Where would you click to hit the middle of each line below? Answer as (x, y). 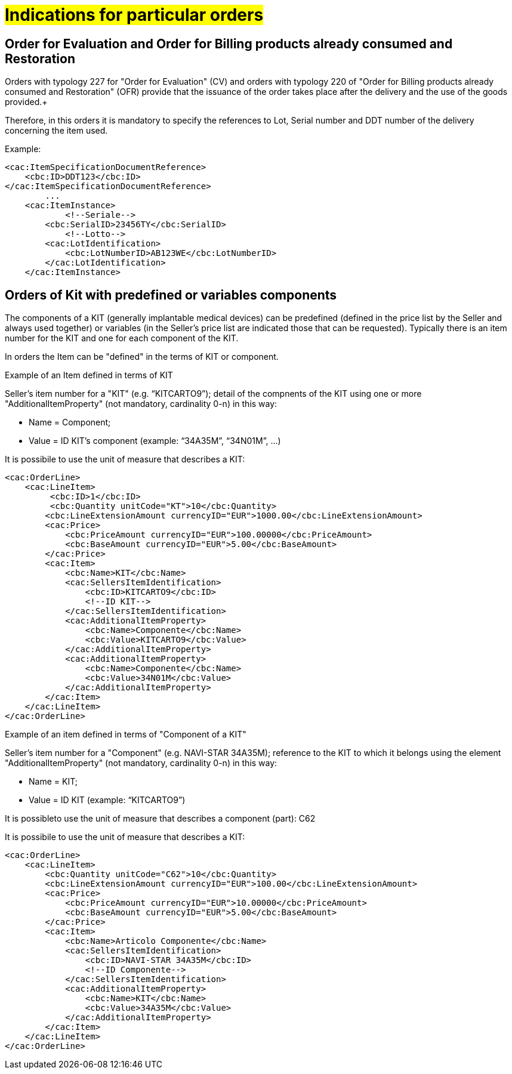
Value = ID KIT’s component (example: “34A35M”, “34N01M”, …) (155, 441)
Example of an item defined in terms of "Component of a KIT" (126, 734)
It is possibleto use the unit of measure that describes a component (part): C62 (160, 819)
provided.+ (26, 102)
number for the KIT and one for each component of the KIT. (122, 338)
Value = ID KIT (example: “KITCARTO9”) (107, 800)
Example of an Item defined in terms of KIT (89, 375)
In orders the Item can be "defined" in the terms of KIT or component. (142, 357)
